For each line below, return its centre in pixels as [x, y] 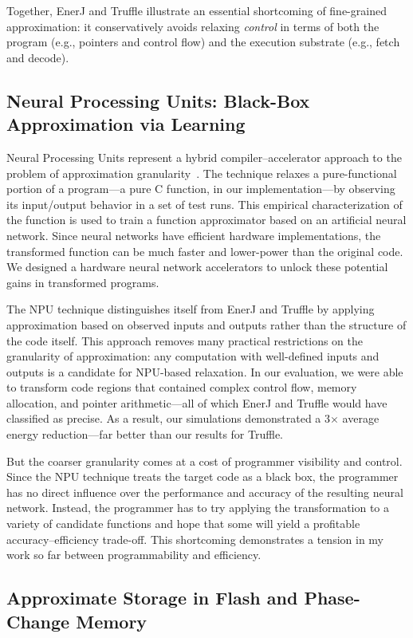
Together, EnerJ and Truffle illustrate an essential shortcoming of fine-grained [197, 10]
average [361, 418]
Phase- [332, 598]
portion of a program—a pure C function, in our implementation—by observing [201, 189]
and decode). [38, 57]
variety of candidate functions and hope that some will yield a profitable [183, 524]
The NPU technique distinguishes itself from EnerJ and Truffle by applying [191, 309]
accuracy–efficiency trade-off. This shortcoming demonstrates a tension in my [195, 539]
